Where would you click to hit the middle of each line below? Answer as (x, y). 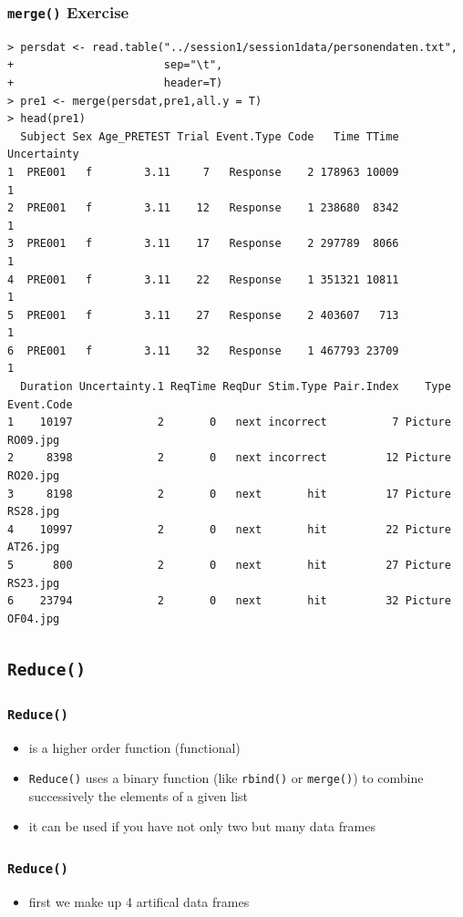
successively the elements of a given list (139, 795)
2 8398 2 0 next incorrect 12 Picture (229, 458)
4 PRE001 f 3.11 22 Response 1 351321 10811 (203, 279)
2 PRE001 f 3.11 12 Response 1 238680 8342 (203, 208)
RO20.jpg (34, 476)
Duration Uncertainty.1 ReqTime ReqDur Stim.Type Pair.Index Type (236, 387)
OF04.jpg (34, 618)
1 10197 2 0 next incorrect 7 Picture (229, 422)
